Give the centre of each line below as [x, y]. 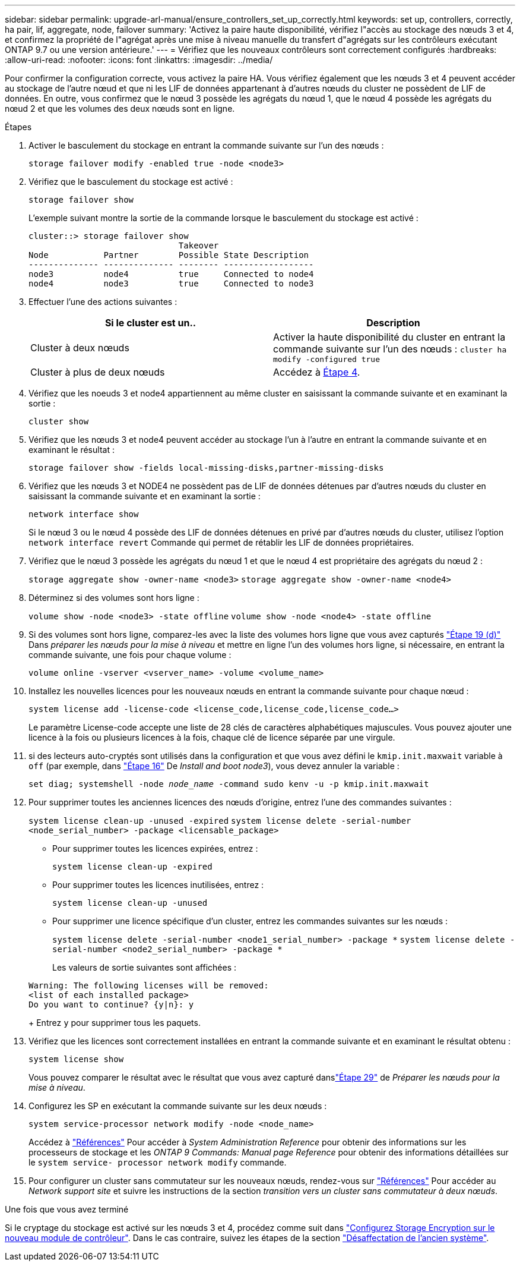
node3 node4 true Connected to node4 [171, 274]
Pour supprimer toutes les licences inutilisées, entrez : [158, 885]
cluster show [59, 421]
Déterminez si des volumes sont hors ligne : [114, 598]
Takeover [199, 245]
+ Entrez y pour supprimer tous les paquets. [115, 1023]
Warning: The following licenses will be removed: [149, 985]
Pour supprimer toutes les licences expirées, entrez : [155, 848]
